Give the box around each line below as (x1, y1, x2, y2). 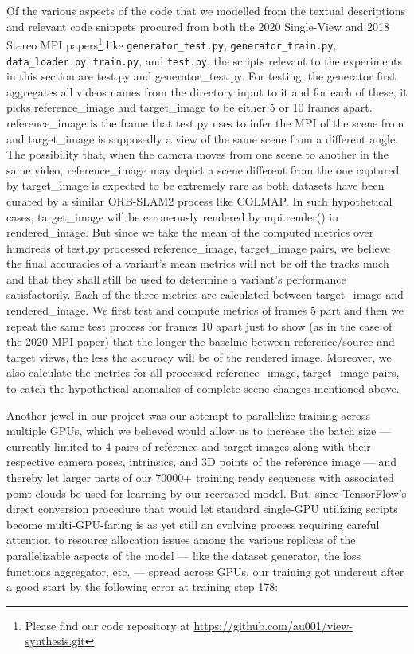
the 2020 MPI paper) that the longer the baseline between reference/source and (6, 333, 395, 350)
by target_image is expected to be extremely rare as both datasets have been (6, 177, 385, 194)
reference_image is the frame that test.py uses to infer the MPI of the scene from (6, 114, 404, 131)
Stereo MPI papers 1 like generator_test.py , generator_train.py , (6, 34, 337, 53)
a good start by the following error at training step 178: (6, 578, 279, 595)
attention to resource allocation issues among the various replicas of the (6, 531, 356, 548)
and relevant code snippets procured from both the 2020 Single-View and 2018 (6, 18, 389, 34)
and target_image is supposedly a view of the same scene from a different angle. (6, 130, 398, 147)
